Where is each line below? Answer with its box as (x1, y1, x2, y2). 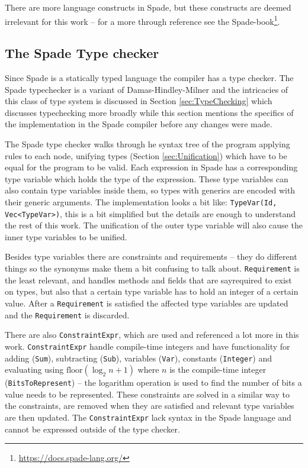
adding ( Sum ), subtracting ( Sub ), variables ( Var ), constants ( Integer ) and (5, 351, 272, 364)
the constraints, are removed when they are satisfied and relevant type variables (5, 399, 294, 412)
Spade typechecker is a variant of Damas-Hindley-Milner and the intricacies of (5, 83, 288, 95)
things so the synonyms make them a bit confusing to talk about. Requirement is (5, 262, 300, 275)
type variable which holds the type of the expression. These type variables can (5, 172, 288, 185)
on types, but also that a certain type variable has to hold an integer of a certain (5, 285, 299, 298)
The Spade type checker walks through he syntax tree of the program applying (5, 138, 290, 150)
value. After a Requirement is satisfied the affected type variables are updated (5, 296, 288, 309)
